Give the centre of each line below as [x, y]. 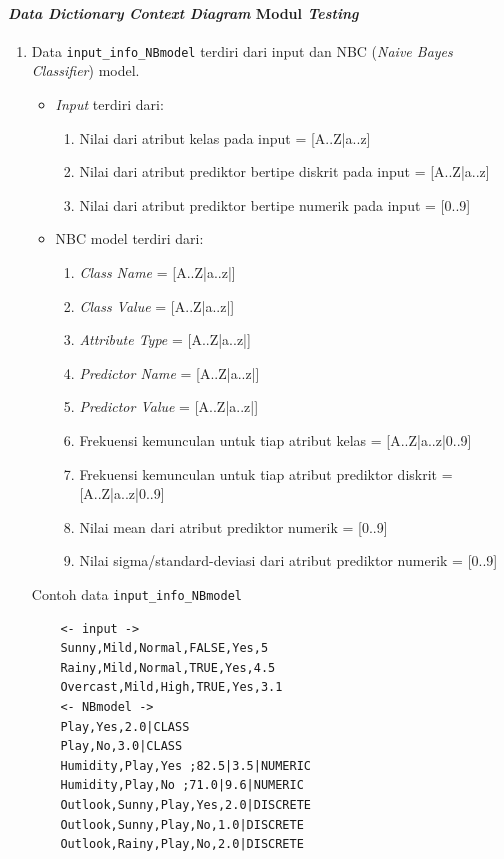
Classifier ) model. [85, 70]
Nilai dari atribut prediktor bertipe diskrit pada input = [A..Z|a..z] [284, 171]
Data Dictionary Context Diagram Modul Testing [183, 12]
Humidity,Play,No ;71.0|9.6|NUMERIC [182, 785]
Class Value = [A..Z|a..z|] [157, 305]
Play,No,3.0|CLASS [121, 746]
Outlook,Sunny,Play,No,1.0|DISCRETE [182, 824]
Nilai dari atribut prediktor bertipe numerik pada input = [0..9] [275, 204]
